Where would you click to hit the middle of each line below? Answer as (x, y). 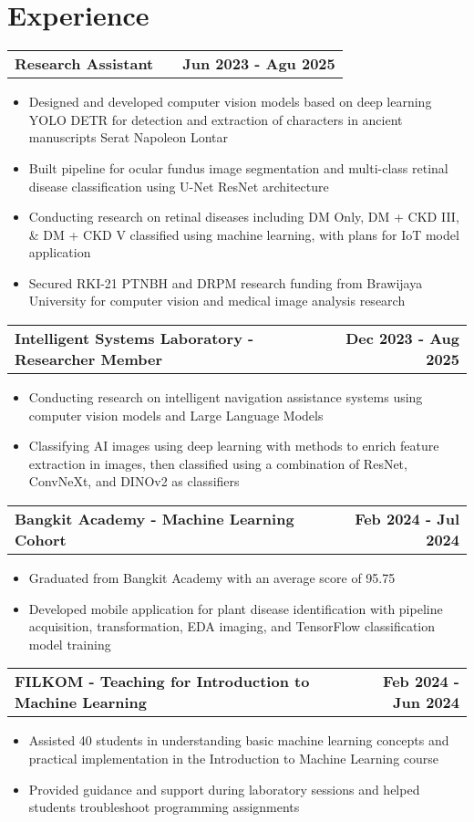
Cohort (41, 540)
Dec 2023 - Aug (402, 338)
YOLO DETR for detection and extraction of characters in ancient (216, 119)
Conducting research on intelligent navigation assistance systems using (226, 397)
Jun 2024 (426, 702)
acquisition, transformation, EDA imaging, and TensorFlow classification (232, 626)
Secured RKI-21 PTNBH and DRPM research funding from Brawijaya (226, 282)
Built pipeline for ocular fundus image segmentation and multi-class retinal (238, 167)
